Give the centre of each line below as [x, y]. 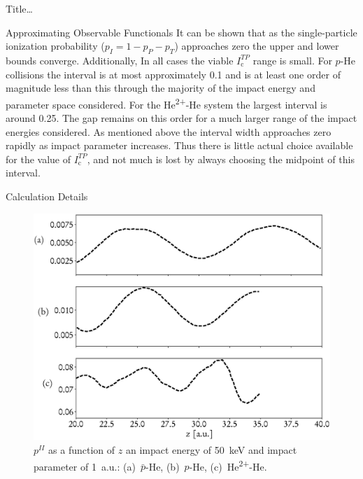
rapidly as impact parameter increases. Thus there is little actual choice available [179, 145]
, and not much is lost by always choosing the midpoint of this [221, 159]
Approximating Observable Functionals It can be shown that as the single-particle [181, 32]
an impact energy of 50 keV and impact [211, 449]
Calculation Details [47, 196]
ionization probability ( [55, 46]
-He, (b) [162, 466]
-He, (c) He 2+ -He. [228, 465]
